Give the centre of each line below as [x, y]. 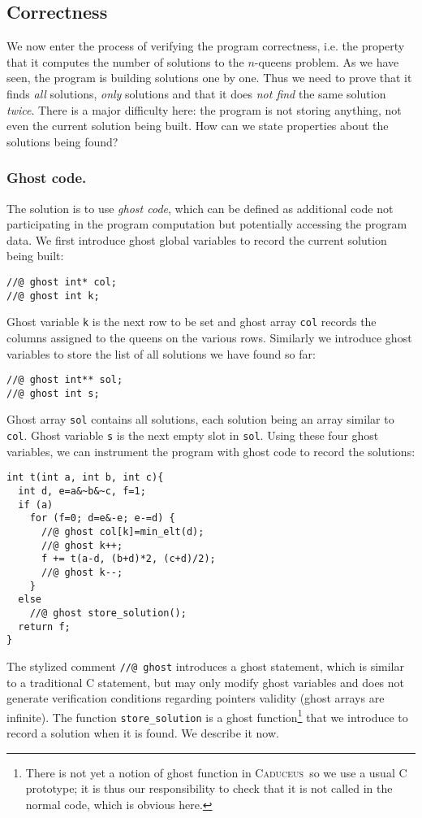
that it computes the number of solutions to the [125, 61]
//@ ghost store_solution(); [108, 613]
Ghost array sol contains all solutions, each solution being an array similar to [200, 419]
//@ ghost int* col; [62, 282]
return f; [44, 627]
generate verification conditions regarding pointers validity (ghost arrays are [196, 698]
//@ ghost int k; [53, 296]
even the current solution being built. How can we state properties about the [198, 126]
